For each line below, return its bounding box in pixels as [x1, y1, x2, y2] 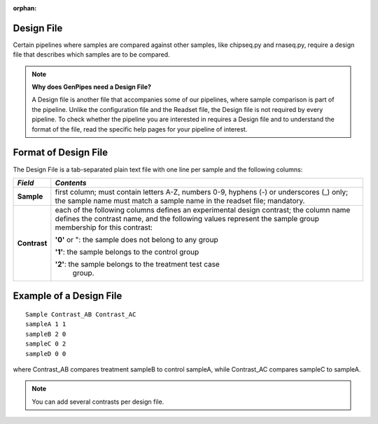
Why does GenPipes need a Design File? [31, 83, 152, 91]
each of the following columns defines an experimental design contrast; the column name [55, 205, 351, 215]
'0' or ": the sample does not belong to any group [55, 234, 218, 244]
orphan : [13, 4, 37, 12]
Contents [55, 178, 87, 188]
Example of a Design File [13, 290, 122, 302]
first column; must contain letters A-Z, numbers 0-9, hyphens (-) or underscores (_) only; [55, 187, 349, 197]
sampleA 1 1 [25, 320, 66, 328]
